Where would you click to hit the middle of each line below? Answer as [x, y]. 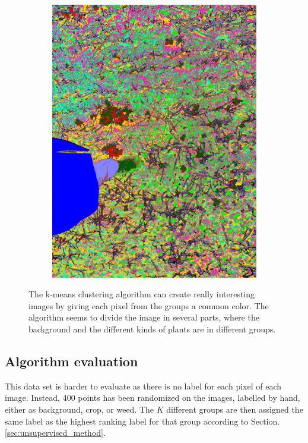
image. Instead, [33, 398]
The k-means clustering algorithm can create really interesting [142, 294]
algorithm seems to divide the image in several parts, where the [144, 317]
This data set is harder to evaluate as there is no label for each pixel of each [143, 386]
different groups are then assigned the [235, 409]
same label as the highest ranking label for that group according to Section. [142, 421]
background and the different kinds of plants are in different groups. [152, 329]
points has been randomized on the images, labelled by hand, [189, 398]
